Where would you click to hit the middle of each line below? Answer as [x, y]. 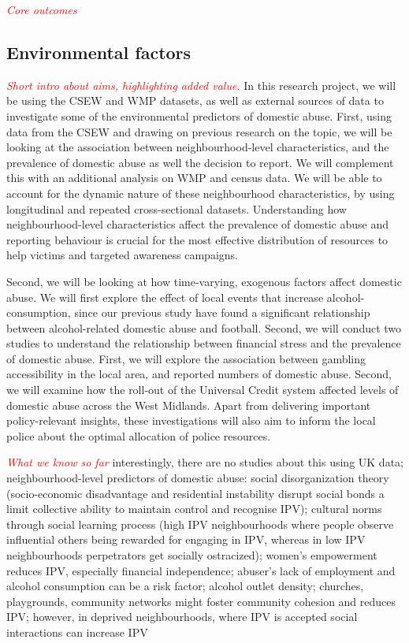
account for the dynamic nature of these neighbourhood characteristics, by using [201, 193]
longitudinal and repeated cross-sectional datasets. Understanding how [177, 208]
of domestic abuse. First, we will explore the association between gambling [186, 358]
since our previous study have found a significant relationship [222, 312]
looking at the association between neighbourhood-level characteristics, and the [198, 147]
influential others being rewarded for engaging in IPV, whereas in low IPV [186, 539]
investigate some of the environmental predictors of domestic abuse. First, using [199, 115]
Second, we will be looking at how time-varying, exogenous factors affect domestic [204, 281]
